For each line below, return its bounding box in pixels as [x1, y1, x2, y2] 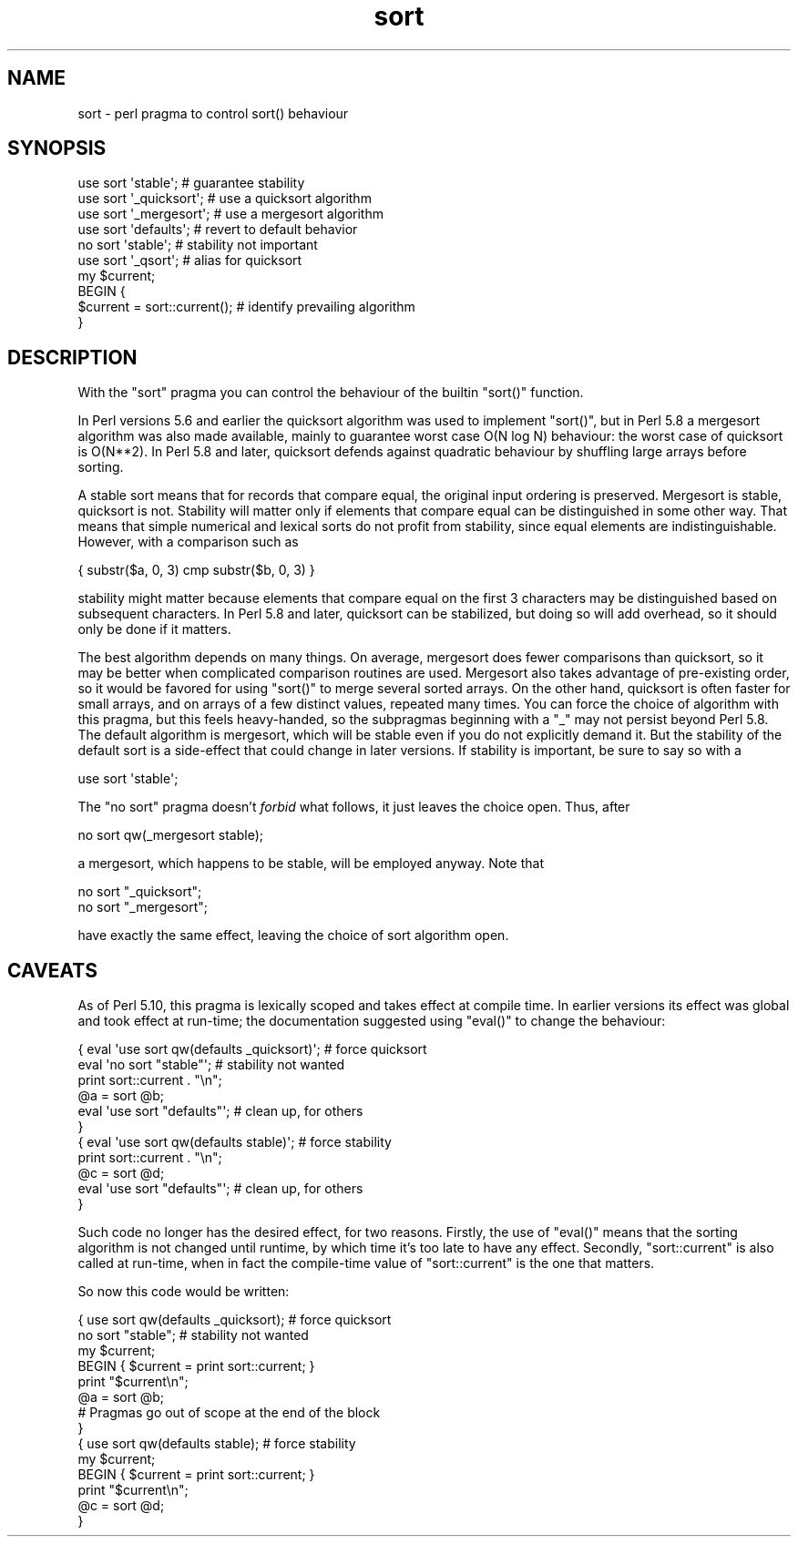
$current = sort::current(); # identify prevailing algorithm [77, 299, 415, 315]
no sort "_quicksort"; [77, 884, 202, 900]
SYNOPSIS [7, 137, 107, 160]
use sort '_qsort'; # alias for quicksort [77, 252, 302, 269]
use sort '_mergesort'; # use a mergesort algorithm [77, 206, 384, 222]
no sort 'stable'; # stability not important [77, 237, 318, 253]
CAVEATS [7, 958, 97, 982]
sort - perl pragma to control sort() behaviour [77, 105, 349, 121]
